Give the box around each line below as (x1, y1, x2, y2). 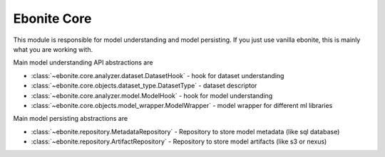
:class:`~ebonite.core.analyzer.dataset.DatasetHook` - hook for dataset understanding (31, 71, 284, 80)
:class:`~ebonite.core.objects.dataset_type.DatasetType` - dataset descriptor (31, 82, 257, 90)
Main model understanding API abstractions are (13, 58, 153, 67)
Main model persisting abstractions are (13, 114, 128, 123)
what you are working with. (13, 45, 93, 53)
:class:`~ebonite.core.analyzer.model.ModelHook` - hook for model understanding (31, 91, 273, 99)
